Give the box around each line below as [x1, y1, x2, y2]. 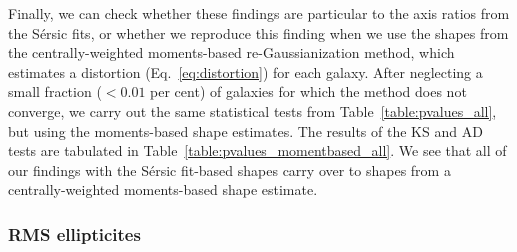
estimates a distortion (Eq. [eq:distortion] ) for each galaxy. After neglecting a [8, 61, 483, 82]
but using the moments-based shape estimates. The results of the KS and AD [8, 120, 483, 141]
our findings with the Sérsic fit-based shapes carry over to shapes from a [8, 159, 451, 180]
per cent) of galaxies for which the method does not [150, 81, 467, 102]
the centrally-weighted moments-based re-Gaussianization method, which [8, 42, 455, 63]
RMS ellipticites [8, 221, 141, 246]
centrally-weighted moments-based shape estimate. [8, 179, 318, 200]
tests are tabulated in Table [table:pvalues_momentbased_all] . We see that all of [8, 140, 507, 161]
